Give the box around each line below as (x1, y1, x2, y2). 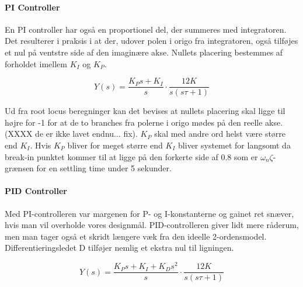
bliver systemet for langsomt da (178, 139, 291, 151)
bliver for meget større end (67, 139, 163, 151)
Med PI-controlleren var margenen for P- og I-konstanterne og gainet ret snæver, (5, 207, 294, 219)
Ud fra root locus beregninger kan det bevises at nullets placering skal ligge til (5, 105, 285, 117)
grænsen (5, 162, 34, 174)
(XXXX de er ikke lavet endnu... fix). (5, 127, 138, 140)
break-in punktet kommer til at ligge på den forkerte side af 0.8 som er (5, 150, 258, 162)
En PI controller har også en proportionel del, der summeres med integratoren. (5, 23, 287, 35)
